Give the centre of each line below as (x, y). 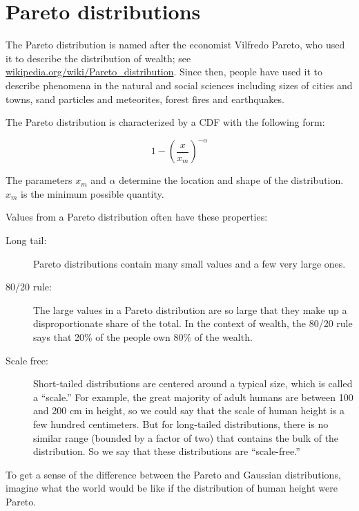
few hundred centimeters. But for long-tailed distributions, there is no (181, 424)
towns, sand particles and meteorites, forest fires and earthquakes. (145, 99)
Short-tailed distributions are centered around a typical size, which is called (193, 383)
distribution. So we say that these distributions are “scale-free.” (167, 451)
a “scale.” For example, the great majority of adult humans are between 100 (193, 397)
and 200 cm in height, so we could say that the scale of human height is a (189, 410)
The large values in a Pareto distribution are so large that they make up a (190, 309)
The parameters (39, 180)
